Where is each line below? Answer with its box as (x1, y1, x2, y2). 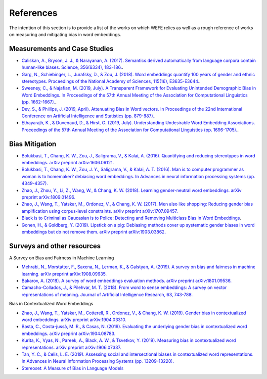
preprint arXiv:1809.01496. (21, 194, 76, 200)
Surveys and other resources (9, 241, 101, 250)
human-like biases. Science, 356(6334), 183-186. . (21, 64, 124, 70)
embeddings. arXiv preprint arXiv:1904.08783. (21, 331, 116, 336)
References (9, 7, 58, 18)
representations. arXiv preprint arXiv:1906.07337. (21, 344, 121, 350)
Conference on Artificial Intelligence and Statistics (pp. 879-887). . (21, 113, 156, 119)
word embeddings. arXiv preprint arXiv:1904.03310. (21, 317, 127, 323)
